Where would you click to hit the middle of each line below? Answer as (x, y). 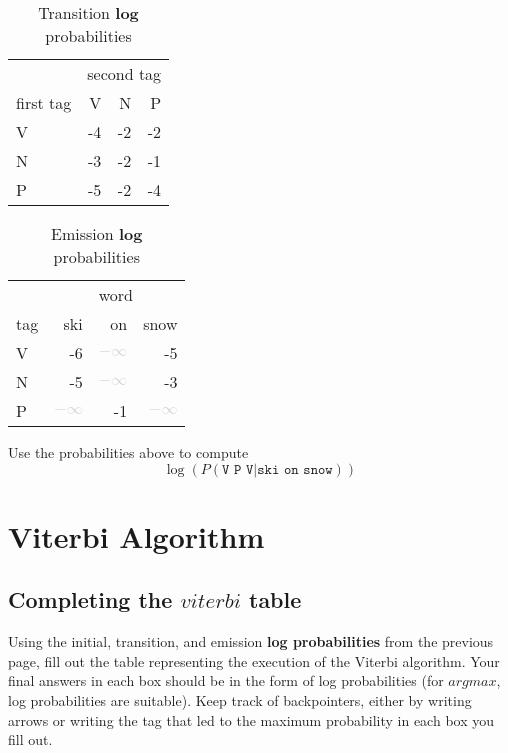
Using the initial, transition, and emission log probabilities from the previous (251, 641)
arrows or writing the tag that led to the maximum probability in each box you (251, 719)
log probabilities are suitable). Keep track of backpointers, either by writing (240, 699)
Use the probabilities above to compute (128, 452)
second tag (124, 73)
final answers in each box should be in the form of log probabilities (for (226, 680)
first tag (44, 102)
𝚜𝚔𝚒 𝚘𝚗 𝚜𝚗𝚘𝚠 (295, 469)
